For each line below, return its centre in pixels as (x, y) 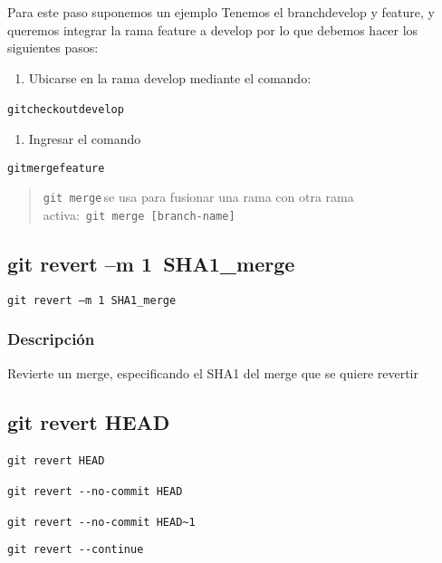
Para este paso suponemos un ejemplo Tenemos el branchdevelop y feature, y (221, 12)
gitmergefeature (56, 168)
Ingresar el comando (85, 139)
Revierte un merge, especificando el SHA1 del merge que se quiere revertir (213, 372)
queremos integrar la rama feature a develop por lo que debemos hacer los (213, 29)
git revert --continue (76, 550)
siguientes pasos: (53, 48)
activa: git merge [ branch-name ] (139, 214)
